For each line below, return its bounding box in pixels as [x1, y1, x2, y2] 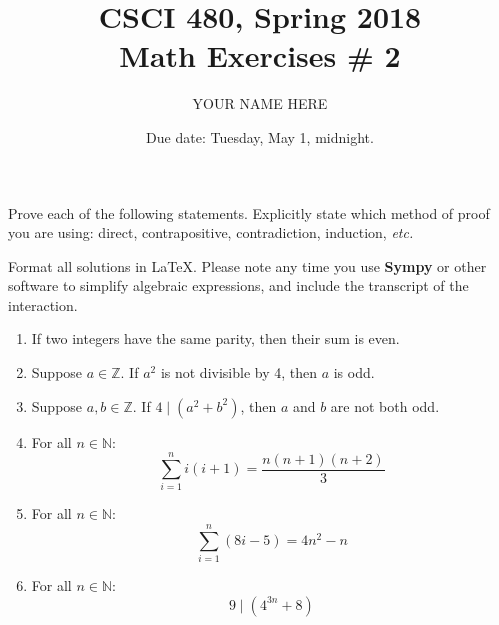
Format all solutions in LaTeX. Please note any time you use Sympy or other [8, 255, 487, 276]
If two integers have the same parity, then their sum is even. [31, 328, 400, 349]
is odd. [333, 362, 375, 383]
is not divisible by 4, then [160, 362, 317, 383]
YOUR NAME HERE [192, 93, 328, 114]
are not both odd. [330, 395, 440, 416]
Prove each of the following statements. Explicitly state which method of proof [8, 202, 490, 223]
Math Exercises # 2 [119, 35, 401, 76]
